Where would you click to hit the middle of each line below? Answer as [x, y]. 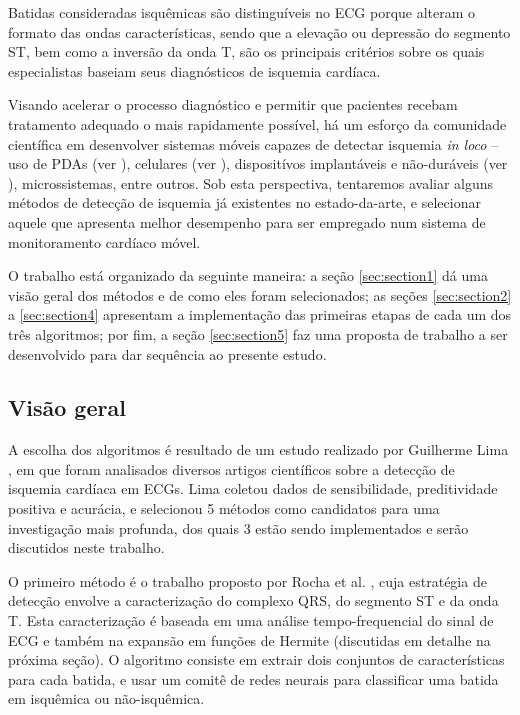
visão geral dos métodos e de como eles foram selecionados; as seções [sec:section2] [260, 294]
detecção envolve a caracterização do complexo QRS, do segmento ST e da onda [253, 600]
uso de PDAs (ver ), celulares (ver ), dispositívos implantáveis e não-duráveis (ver [258, 163]
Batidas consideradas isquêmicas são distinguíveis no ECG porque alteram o [242, 12]
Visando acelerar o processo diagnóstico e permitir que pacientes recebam [233, 104]
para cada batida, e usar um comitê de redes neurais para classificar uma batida [253, 678]
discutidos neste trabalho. [86, 547]
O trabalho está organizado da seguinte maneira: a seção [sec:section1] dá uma [248, 275]
